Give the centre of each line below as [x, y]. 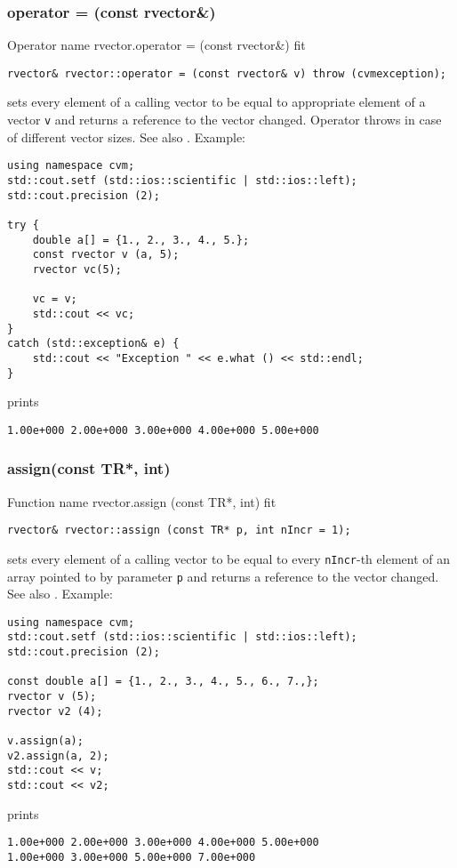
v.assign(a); [45, 741]
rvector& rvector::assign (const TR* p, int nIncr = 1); [179, 530]
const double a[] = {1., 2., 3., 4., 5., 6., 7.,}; [163, 682]
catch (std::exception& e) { [93, 344]
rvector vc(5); [77, 269]
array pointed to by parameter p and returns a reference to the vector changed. [223, 576]
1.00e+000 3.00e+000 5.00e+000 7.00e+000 [132, 857]
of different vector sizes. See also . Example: [127, 137]
